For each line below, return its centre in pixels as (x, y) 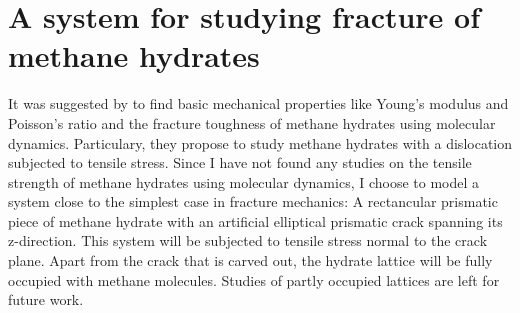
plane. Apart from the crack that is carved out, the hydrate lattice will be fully (250, 260)
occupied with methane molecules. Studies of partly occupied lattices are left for (254, 279)
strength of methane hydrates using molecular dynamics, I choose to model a (244, 181)
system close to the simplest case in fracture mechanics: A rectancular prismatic (253, 201)
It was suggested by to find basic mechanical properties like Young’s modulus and (258, 103)
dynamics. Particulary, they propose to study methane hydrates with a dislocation (260, 142)
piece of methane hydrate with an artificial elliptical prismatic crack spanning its (255, 220)
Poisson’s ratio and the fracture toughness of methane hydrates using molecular (252, 122)
